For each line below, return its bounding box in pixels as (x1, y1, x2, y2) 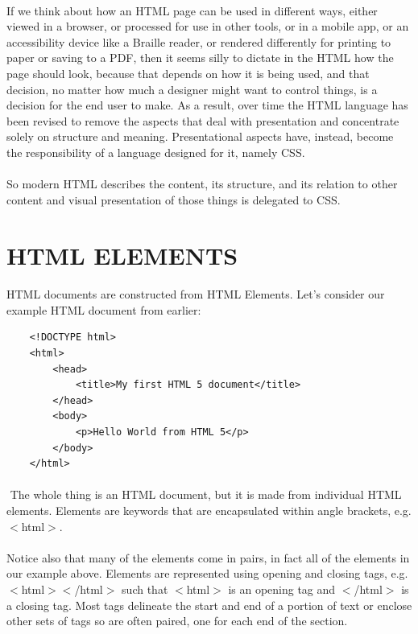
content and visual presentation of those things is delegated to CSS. (6, 191, 341, 208)
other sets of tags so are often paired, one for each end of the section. (6, 612, 348, 629)
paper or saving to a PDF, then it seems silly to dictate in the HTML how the (6, 49, 394, 66)
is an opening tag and (228, 580, 336, 597)
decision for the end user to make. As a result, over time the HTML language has (6, 97, 408, 113)
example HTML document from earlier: (6, 301, 201, 318)
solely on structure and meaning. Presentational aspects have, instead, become (6, 128, 394, 145)
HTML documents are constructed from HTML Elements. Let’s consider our (6, 286, 385, 303)
